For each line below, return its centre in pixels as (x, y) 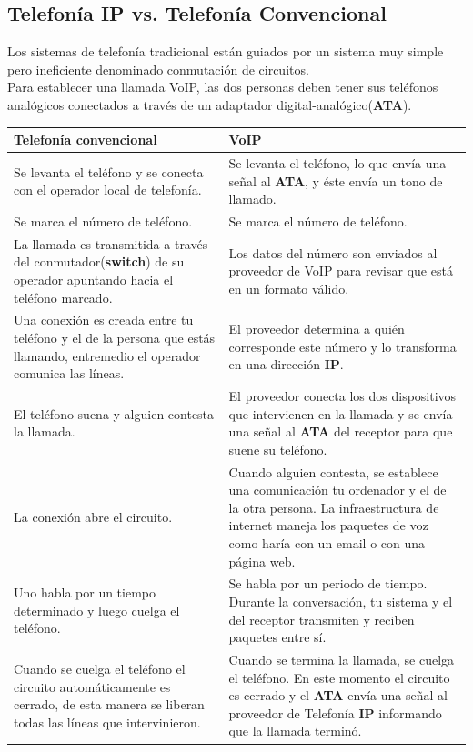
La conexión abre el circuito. (93, 516)
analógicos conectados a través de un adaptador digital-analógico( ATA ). (210, 104)
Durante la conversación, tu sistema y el (341, 602)
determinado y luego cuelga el (97, 610)
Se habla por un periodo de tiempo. (328, 583)
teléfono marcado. (63, 297)
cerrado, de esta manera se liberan (109, 704)
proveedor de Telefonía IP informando (335, 712)
